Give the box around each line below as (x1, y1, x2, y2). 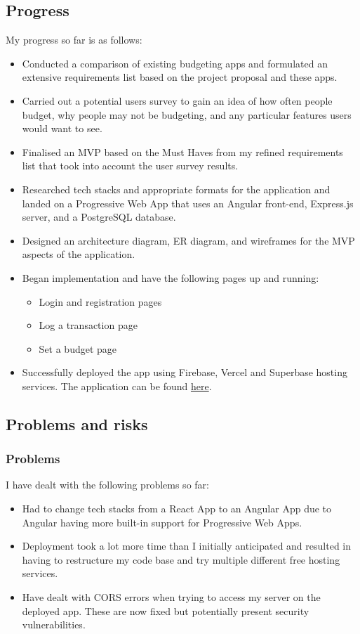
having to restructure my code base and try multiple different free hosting (22, 552, 340, 567)
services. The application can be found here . (22, 378, 212, 393)
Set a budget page (39, 341, 117, 356)
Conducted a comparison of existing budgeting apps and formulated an (22, 56, 328, 70)
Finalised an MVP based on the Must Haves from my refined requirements (22, 144, 343, 159)
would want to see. (22, 121, 102, 136)
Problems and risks (6, 413, 148, 434)
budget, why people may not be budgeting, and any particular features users (22, 107, 352, 122)
